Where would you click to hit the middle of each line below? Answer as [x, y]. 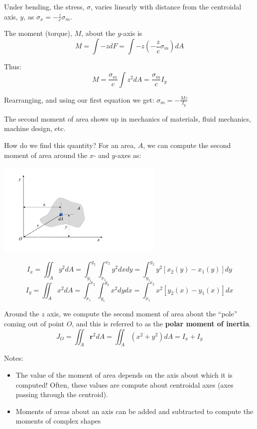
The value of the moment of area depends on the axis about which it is [124, 374]
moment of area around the [46, 155]
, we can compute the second [187, 145]
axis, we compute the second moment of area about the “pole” [142, 314]
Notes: [14, 358]
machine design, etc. [35, 128]
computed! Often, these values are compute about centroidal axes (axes [125, 384]
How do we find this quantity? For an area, [70, 145]
